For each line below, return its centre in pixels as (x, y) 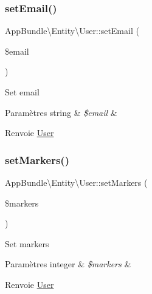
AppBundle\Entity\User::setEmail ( (72, 31)
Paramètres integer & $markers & (68, 264)
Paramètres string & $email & (61, 112)
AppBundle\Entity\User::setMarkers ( (76, 182)
